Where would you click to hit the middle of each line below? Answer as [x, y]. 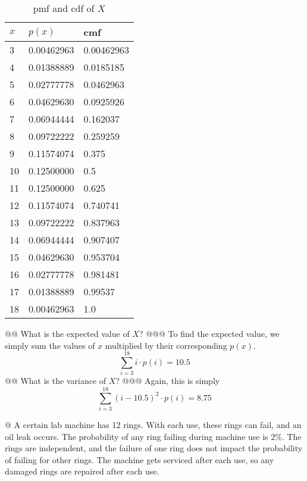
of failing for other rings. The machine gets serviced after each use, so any [140, 459]
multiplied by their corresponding [166, 345]
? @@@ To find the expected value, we [209, 333]
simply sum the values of [50, 345]
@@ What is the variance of [56, 381]
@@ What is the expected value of [67, 333]
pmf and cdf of [64, 8]
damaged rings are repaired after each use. [82, 471]
